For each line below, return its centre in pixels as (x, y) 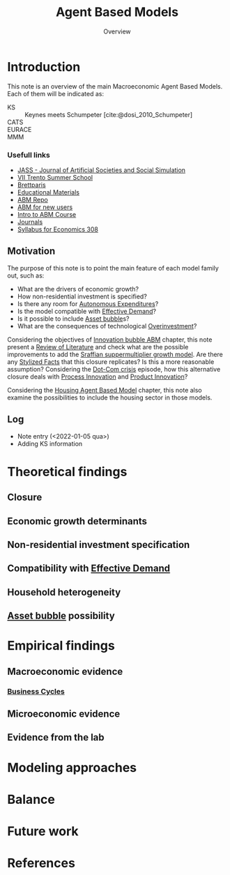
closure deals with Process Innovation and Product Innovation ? (98, 376)
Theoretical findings (67, 472)
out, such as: (26, 275)
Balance (31, 799)
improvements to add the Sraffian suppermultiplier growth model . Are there (115, 354)
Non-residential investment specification (99, 545)
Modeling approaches (72, 767)
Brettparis (32, 185)
